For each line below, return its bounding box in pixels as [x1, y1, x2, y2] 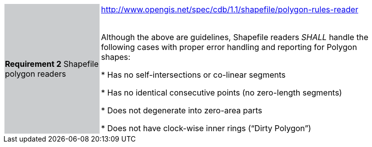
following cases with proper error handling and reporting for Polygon [101, 42, 357, 52]
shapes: [101, 52, 131, 62]
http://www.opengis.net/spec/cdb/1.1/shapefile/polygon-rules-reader [101, 4, 359, 14]
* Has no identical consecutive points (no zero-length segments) [101, 88, 342, 98]
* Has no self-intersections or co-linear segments [101, 70, 286, 80]
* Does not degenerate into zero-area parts [101, 105, 263, 115]
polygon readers [5, 69, 66, 79]
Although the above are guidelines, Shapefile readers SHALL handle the [101, 32, 369, 42]
